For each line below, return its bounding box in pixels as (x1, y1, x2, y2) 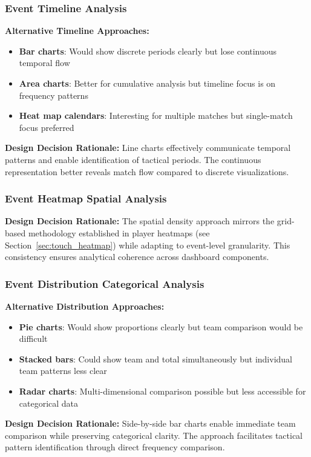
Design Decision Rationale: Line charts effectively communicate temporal (5, 141, 291, 154)
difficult (19, 332, 48, 345)
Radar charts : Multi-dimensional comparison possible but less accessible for (19, 384, 306, 397)
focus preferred (19, 121, 74, 133)
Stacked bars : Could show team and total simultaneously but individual (19, 352, 292, 365)
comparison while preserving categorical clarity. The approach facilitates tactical (5, 429, 303, 441)
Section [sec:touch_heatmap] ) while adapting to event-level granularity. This (5, 238, 290, 251)
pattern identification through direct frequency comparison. (5, 441, 225, 453)
